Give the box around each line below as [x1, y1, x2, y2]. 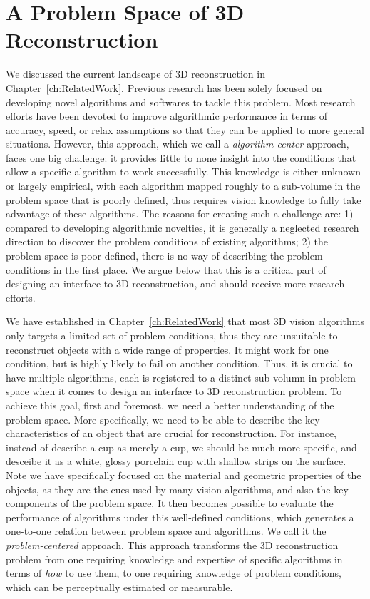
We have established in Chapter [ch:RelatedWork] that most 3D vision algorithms [6, 314, 364, 329]
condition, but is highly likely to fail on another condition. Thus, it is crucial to [6, 356, 353, 371]
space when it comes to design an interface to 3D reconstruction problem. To [6, 384, 342, 399]
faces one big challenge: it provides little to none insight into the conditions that [6, 150, 356, 165]
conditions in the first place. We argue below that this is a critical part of [6, 262, 327, 277]
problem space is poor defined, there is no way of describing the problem [6, 248, 323, 263]
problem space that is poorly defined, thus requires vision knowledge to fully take [6, 192, 361, 207]
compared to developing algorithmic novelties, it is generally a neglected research [6, 220, 359, 235]
